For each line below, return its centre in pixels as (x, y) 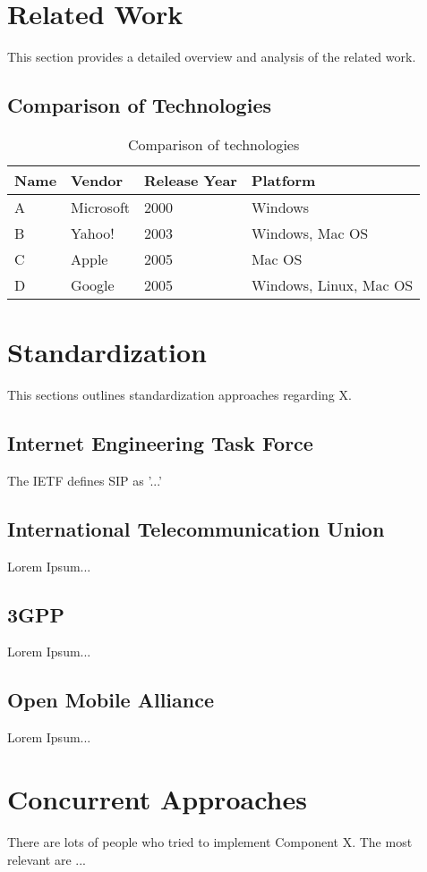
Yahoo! (93, 233)
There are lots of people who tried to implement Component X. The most (210, 841)
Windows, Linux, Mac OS (332, 284)
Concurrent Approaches (157, 799)
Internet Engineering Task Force (160, 443)
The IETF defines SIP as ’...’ (85, 480)
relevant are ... (47, 859)
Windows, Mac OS (310, 233)
